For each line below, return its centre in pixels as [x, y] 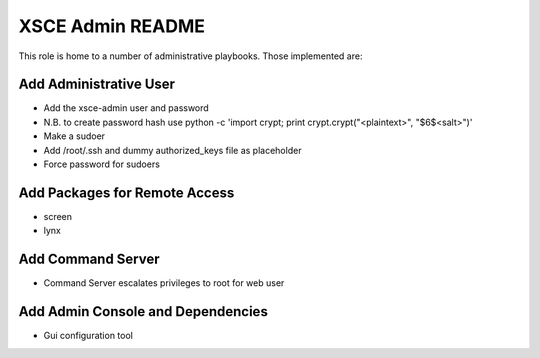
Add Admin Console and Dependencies [143, 311]
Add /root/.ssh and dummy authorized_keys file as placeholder [172, 150]
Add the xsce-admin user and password [126, 108]
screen [58, 216]
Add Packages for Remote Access [126, 192]
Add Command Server [89, 259]
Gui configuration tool [88, 336]
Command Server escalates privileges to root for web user [164, 283]
